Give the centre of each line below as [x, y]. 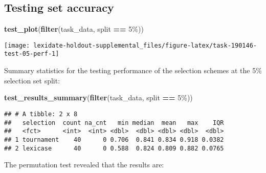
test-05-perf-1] [32, 54]
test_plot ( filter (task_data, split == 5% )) [74, 29]
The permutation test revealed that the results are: [84, 165]
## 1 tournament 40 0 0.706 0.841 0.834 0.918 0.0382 [114, 139]
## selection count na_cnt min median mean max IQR [114, 123]
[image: [17, 45]
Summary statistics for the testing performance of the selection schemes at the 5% [133, 70]
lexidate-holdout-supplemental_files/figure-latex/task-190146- [145, 45]
